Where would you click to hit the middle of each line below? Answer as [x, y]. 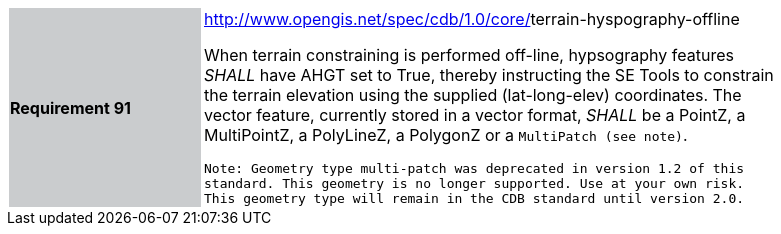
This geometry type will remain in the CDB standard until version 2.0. [474, 198]
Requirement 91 [70, 107]
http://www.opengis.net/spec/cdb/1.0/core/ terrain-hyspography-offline [472, 19]
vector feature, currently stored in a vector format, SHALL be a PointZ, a [475, 115]
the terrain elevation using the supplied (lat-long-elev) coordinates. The [473, 95]
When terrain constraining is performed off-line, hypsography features [469, 55]
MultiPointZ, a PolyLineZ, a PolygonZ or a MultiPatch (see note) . [446, 135]
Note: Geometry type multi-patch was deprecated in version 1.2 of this [474, 168]
